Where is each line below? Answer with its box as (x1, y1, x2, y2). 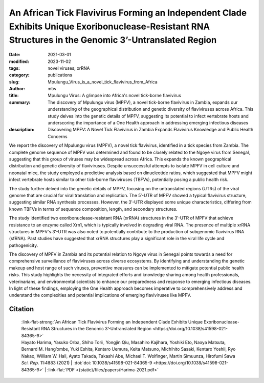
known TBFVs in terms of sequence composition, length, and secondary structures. (9, 206, 178, 212)
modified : (9, 59, 29, 64)
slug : (9, 79, 20, 85)
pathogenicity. (9, 242, 38, 248)
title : (9, 93, 19, 99)
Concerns (47, 133, 68, 139)
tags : (9, 65, 20, 71)
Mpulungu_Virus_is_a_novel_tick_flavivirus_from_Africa (47, 79, 157, 85)
